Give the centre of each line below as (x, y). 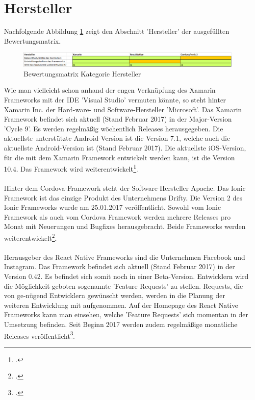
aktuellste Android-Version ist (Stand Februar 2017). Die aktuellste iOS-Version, (125, 148)
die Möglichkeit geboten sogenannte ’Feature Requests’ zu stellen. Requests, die (124, 286)
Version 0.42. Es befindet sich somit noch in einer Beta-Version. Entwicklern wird (126, 276)
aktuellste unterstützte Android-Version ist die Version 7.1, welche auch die (117, 138)
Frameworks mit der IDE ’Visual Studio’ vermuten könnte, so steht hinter (115, 100)
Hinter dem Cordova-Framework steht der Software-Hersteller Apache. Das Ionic (125, 188)
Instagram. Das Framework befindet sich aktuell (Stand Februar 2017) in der (120, 266)
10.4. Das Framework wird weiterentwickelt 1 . (71, 168)
